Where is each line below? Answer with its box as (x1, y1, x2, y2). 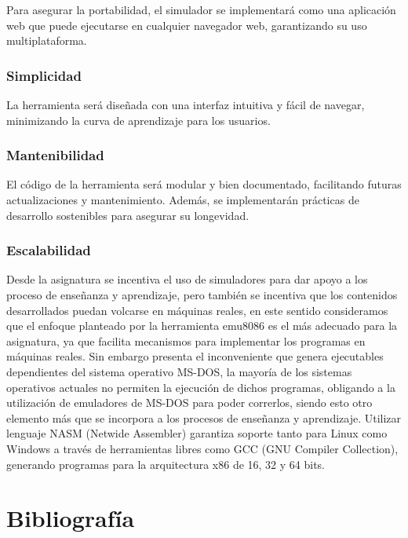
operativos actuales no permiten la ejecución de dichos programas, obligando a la (6, 379, 395, 395)
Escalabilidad (6, 240, 91, 260)
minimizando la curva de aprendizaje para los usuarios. (6, 112, 271, 128)
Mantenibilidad (6, 145, 104, 165)
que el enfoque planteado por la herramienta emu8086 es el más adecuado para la (6, 317, 398, 334)
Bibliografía (6, 502, 135, 534)
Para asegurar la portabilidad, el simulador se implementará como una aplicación (6, 2, 396, 17)
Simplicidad (6, 65, 82, 85)
